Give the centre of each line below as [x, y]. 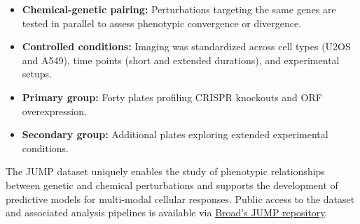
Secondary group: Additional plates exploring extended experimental [175, 134]
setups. [37, 74]
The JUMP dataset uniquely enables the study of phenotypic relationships [165, 171]
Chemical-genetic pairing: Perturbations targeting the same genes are [179, 9]
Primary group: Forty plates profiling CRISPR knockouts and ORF [172, 97]
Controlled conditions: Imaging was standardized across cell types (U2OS [186, 46]
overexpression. [54, 111]
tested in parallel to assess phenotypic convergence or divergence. [162, 23]
